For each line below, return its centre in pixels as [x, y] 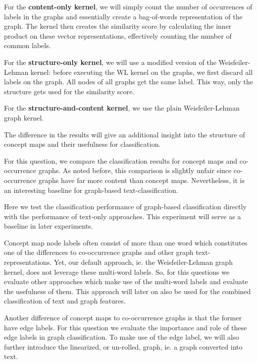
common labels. [27, 45]
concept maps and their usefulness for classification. [82, 144]
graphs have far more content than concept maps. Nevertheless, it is [141, 180]
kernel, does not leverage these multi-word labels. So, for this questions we [117, 272]
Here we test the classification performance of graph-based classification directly [125, 207]
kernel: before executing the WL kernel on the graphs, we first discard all [142, 72]
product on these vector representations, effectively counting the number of [118, 35]
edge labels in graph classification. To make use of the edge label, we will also [122, 337]
